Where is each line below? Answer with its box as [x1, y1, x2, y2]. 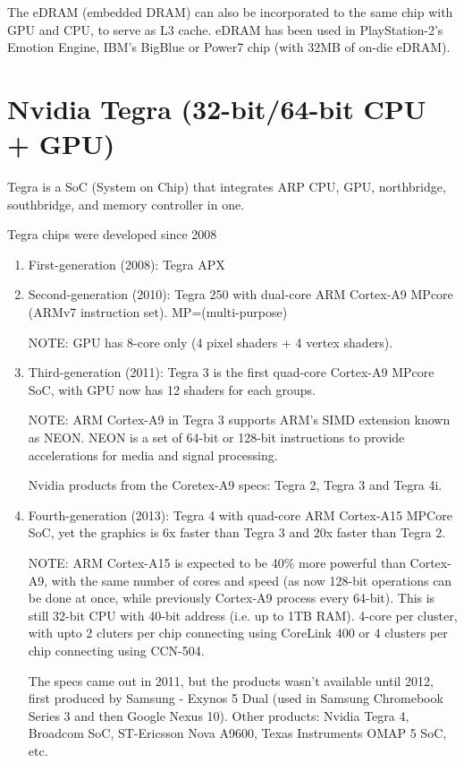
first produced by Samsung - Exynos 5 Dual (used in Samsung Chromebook [28, 689, 443, 707]
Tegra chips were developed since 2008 [7, 225, 217, 244]
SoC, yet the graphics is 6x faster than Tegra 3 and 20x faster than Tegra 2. [28, 523, 446, 542]
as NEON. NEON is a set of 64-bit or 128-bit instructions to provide [28, 428, 405, 447]
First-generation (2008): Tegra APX [28, 254, 225, 273]
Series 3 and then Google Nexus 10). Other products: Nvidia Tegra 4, [28, 706, 409, 724]
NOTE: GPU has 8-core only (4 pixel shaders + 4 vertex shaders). [28, 332, 393, 351]
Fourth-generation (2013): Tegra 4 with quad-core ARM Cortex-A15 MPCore [28, 505, 452, 524]
